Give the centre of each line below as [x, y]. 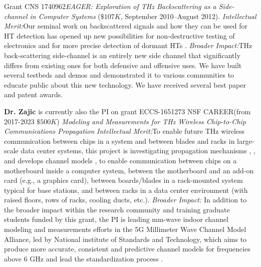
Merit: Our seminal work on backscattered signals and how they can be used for [126, 26]
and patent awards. [34, 94]
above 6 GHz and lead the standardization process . [83, 258]
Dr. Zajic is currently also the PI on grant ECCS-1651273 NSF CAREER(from [127, 111]
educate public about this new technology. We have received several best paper [125, 84]
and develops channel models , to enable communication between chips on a [120, 160]
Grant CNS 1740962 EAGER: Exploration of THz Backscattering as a [110, 6]
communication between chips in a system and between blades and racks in [119, 141]
